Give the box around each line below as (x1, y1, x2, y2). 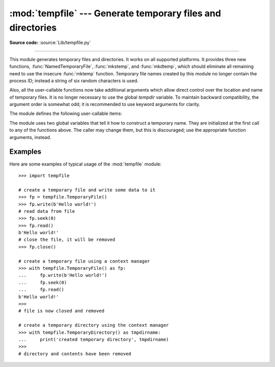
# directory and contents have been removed (18, 351, 132, 356)
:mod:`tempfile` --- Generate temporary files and (9, 8, 222, 19)
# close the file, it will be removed (18, 237, 116, 243)
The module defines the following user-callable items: (9, 110, 122, 117)
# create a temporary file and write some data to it (18, 187, 155, 193)
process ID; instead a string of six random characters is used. (9, 77, 139, 83)
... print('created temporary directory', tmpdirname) (18, 336, 169, 342)
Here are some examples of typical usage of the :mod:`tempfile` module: (9, 161, 162, 167)
